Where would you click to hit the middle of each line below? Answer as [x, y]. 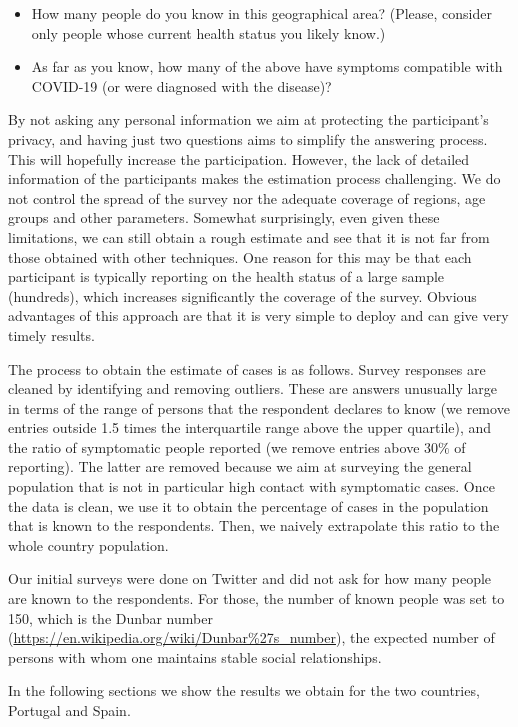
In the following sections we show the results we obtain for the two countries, [244, 690]
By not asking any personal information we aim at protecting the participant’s [248, 119]
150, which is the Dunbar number [110, 617]
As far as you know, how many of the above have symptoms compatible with [267, 66]
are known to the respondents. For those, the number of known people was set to [256, 598]
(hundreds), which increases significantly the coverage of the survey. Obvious [242, 295]
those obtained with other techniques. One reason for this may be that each [240, 256]
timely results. [51, 334]
